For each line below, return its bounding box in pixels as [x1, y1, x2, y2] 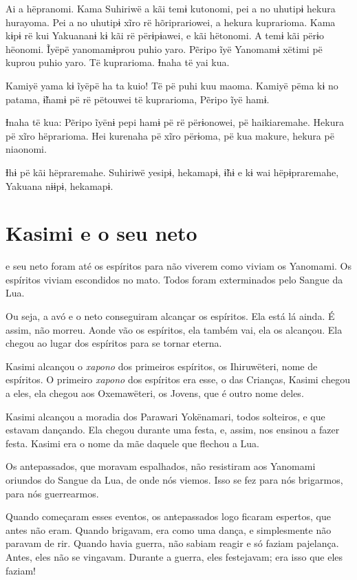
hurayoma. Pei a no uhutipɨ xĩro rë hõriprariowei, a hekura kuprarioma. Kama [6, 14, 336, 29]
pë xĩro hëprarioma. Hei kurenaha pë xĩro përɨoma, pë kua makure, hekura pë [6, 128, 334, 142]
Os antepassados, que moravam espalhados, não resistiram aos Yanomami [6, 459, 316, 473]
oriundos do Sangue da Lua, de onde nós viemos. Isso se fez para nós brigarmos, [6, 472, 343, 486]
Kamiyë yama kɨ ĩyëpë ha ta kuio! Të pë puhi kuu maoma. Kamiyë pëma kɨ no [6, 78, 338, 92]
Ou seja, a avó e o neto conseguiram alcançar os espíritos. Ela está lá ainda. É [6, 309, 335, 323]
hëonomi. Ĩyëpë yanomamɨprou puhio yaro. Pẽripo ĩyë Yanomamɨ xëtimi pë [6, 41, 323, 56]
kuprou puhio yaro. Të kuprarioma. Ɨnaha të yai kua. [6, 55, 230, 69]
